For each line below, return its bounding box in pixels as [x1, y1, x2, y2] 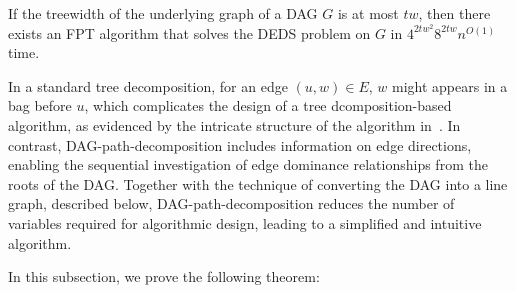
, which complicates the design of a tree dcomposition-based [84, 95, 452, 116]
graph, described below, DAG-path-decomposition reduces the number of [8, 193, 455, 214]
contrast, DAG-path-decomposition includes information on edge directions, [8, 134, 472, 155]
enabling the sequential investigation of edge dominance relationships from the [8, 154, 488, 175]
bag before [8, 95, 72, 116]
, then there [418, 3, 491, 23]
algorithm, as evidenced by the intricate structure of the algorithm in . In [8, 115, 461, 136]
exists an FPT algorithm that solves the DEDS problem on [8, 22, 371, 43]
